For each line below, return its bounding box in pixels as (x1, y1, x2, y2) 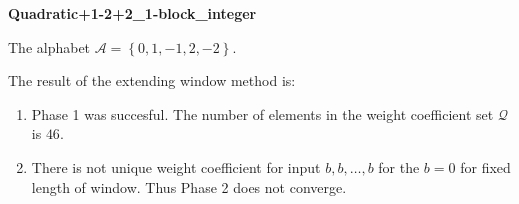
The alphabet (8, 36, 91, 57)
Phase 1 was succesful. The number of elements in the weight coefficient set (31, 103, 494, 124)
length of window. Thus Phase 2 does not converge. (31, 176, 347, 197)
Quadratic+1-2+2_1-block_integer (8, 3, 257, 23)
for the (378, 156, 420, 177)
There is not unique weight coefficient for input (31, 156, 321, 177)
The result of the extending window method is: (8, 70, 296, 91)
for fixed (460, 156, 511, 177)
